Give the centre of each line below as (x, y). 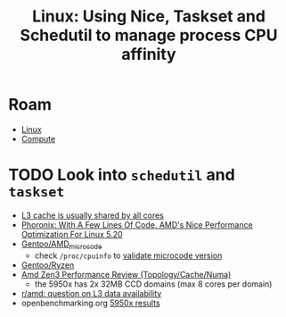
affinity (149, 54)
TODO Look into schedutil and (122, 175)
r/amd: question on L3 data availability (91, 293)
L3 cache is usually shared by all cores (92, 215)
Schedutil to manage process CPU (149, 35)
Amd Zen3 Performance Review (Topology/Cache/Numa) (126, 274)
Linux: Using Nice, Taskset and (149, 17)
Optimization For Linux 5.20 (72, 234)
